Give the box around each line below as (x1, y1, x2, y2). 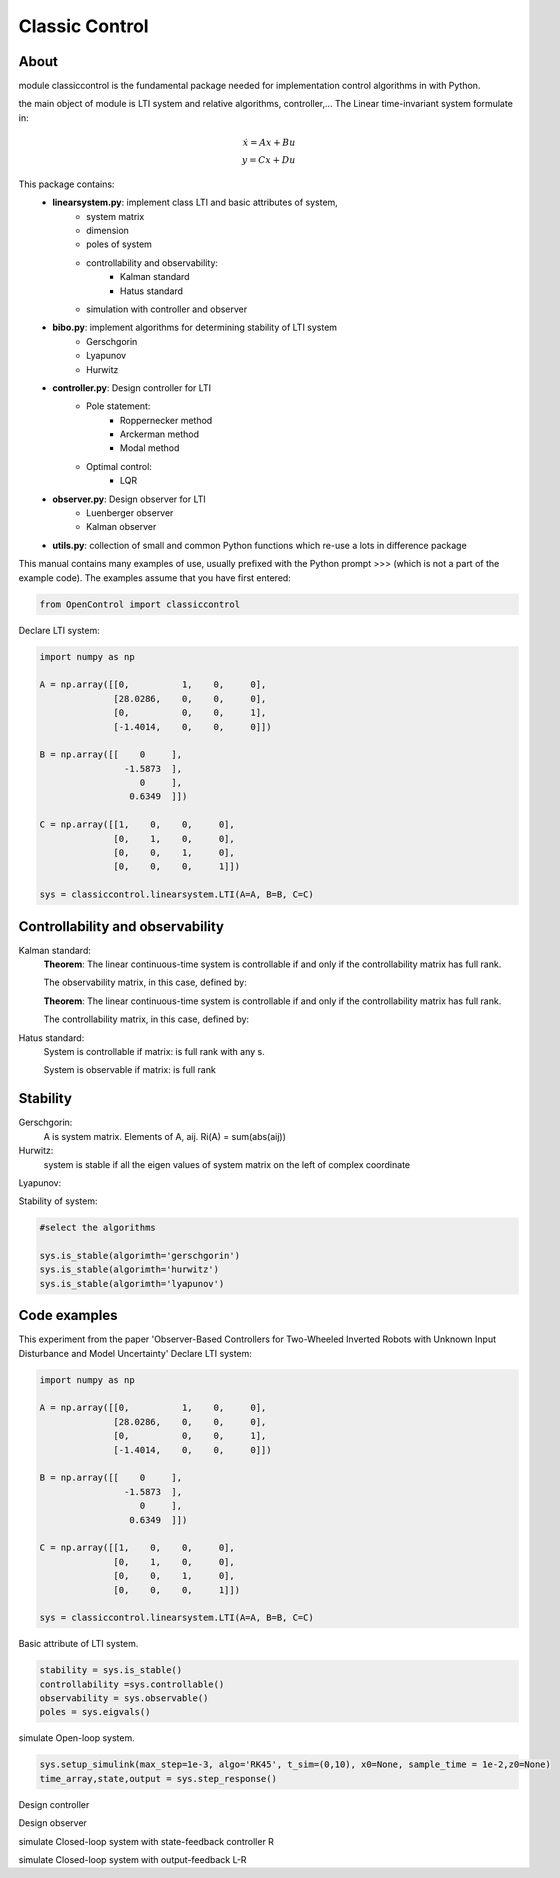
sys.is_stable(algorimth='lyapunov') (39, 1278, 225, 1289)
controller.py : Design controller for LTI (52, 381, 212, 394)
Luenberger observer (86, 507, 174, 519)
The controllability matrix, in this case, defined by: (43, 1013, 250, 1025)
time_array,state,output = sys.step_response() (39, 1773, 277, 1784)
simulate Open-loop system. (18, 1732, 135, 1744)
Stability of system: (18, 1195, 98, 1207)
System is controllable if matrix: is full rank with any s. (43, 1046, 265, 1058)
